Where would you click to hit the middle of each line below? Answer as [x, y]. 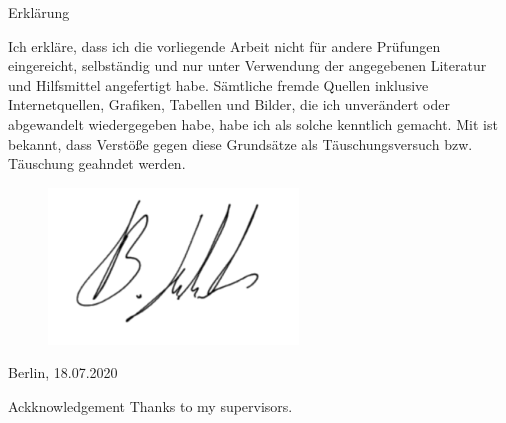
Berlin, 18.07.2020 [63, 372]
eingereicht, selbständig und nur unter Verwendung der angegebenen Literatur [247, 65]
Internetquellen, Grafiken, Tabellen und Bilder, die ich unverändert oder [229, 104]
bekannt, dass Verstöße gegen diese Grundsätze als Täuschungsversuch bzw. [240, 143]
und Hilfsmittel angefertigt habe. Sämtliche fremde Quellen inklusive [218, 84]
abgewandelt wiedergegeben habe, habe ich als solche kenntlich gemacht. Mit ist [253, 123]
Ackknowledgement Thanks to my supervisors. [150, 405]
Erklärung [39, 12]
